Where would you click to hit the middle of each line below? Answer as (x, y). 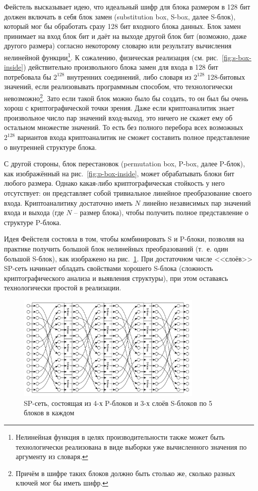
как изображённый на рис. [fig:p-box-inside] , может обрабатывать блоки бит (119, 173)
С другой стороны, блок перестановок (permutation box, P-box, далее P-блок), (125, 164)
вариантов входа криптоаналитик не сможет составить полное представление (134, 137)
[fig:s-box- (237, 57)
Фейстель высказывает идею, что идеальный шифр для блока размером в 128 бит (127, 6)
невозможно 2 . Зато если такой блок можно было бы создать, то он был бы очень (126, 97)
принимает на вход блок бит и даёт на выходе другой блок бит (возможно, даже (125, 36)
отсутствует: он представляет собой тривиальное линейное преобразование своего (128, 193)
